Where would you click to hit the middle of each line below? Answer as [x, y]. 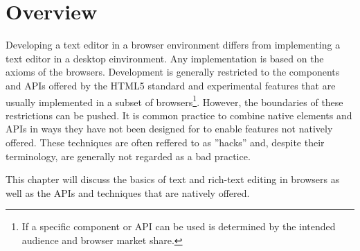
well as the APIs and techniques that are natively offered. [128, 192]
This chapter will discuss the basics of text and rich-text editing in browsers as [173, 179]
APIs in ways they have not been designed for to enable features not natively [169, 129]
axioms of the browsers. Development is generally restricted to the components [173, 72]
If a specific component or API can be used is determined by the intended [179, 226]
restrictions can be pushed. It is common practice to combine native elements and [179, 115]
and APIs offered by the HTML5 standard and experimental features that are [171, 85]
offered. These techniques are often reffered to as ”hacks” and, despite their [165, 142]
